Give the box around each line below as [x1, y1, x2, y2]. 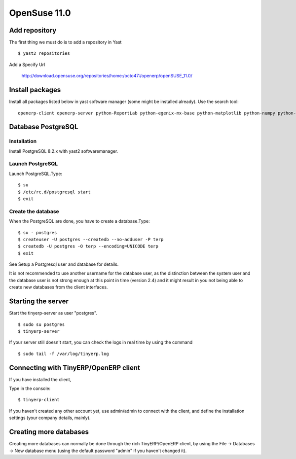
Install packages [9, 86, 61, 94]
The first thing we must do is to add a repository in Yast [9, 39, 122, 45]
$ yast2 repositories [18, 51, 70, 56]
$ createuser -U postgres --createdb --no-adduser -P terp [18, 237, 164, 242]
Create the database [9, 208, 59, 214]
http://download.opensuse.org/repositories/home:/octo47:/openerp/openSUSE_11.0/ [21, 73, 192, 79]
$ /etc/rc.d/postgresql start [18, 189, 91, 195]
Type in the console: [9, 386, 51, 391]
